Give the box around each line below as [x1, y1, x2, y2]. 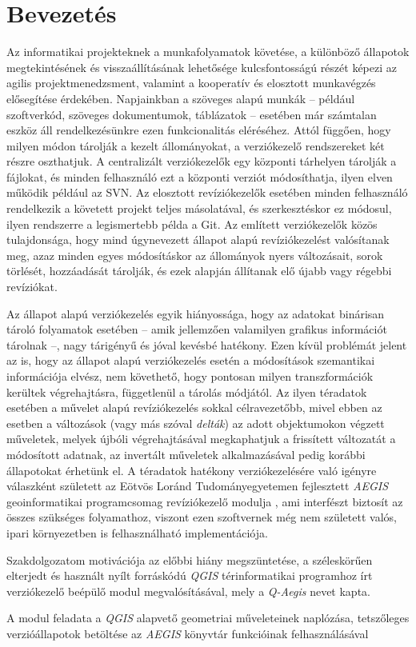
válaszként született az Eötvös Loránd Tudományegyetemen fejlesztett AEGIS [6, 477, 389, 494]
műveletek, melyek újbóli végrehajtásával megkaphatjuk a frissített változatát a [6, 430, 396, 447]
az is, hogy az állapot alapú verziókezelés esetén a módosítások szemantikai [6, 352, 375, 369]
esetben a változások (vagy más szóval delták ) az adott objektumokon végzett [6, 414, 385, 431]
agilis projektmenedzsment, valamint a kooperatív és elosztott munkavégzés [6, 74, 376, 91]
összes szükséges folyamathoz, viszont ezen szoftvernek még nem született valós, [6, 509, 397, 525]
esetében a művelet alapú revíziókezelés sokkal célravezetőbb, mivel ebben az [6, 399, 382, 416]
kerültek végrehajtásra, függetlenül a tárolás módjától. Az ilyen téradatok [6, 383, 367, 400]
